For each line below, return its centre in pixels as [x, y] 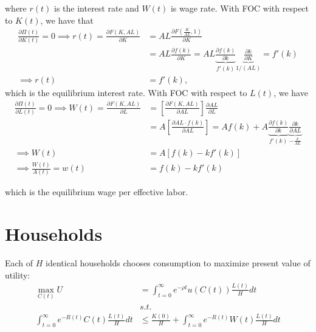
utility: [18, 275]
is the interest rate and [97, 8]
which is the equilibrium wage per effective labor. [97, 192]
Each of [19, 263]
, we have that [67, 20]
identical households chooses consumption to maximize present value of [178, 263]
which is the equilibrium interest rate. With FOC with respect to [126, 93]
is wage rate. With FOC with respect [240, 8]
